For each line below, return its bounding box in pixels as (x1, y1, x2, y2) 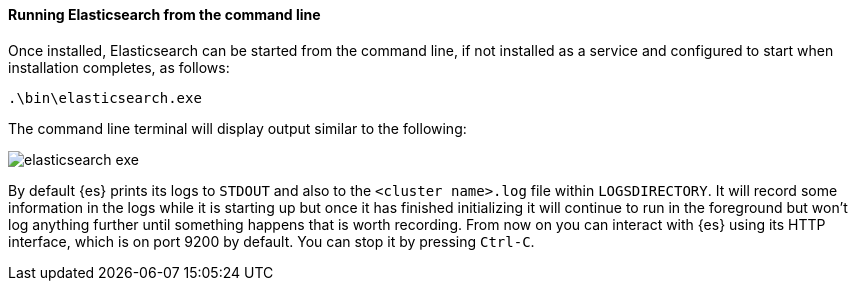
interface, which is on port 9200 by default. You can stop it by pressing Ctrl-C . (8, 232, 535, 250)
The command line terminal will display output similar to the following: (8, 119, 467, 137)
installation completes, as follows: (8, 58, 230, 76)
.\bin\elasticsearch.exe (8, 89, 202, 106)
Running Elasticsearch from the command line (8, 6, 321, 23)
